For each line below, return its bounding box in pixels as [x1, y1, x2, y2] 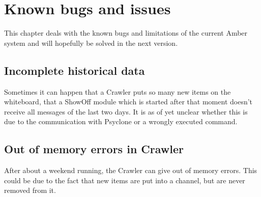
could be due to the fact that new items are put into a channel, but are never [4, 175, 245, 185]
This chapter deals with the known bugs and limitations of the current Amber [4, 27, 248, 38]
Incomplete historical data [4, 62, 145, 78]
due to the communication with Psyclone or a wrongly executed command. [4, 116, 238, 127]
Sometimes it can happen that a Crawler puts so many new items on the [4, 86, 231, 97]
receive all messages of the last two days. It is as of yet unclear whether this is [4, 106, 248, 117]
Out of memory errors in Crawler [4, 141, 184, 157]
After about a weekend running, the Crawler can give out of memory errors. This [4, 165, 257, 176]
